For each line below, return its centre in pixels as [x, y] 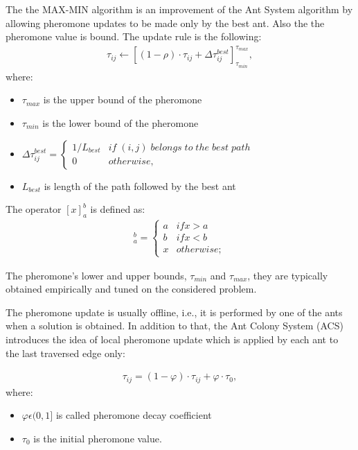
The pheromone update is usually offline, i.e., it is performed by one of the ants [174, 312]
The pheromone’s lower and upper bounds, [96, 275]
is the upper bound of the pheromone [123, 99]
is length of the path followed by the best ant [140, 185]
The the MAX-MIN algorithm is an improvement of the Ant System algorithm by [179, 9]
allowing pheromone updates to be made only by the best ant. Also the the [165, 23]
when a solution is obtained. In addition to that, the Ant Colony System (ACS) [174, 326]
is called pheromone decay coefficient [134, 415]
